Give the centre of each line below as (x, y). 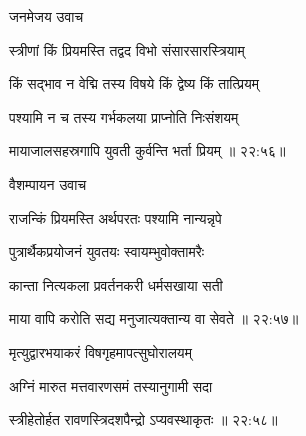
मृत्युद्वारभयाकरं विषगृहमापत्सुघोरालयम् (100, 351)
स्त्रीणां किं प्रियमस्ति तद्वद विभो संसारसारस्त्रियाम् (127, 49)
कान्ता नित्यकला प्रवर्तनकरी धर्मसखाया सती (116, 284)
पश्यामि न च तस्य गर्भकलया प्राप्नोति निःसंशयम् (124, 116)
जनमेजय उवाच (46, 16)
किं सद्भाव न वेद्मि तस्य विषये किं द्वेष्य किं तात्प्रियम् (134, 83)
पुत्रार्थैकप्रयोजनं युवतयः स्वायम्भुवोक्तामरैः (107, 251)
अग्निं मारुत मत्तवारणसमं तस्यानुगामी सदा (111, 385)
